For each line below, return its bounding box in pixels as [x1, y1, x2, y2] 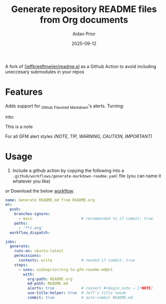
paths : [14, 221, 28, 226]
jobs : [5, 239, 16, 244]
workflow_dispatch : [9, 230, 50, 235]
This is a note [5, 123, 33, 129]
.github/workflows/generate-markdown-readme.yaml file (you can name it [12, 173, 161, 179]
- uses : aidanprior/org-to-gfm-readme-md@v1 [18, 267, 113, 272]
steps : [14, 262, 28, 267]
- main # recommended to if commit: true [18, 216, 153, 221]
